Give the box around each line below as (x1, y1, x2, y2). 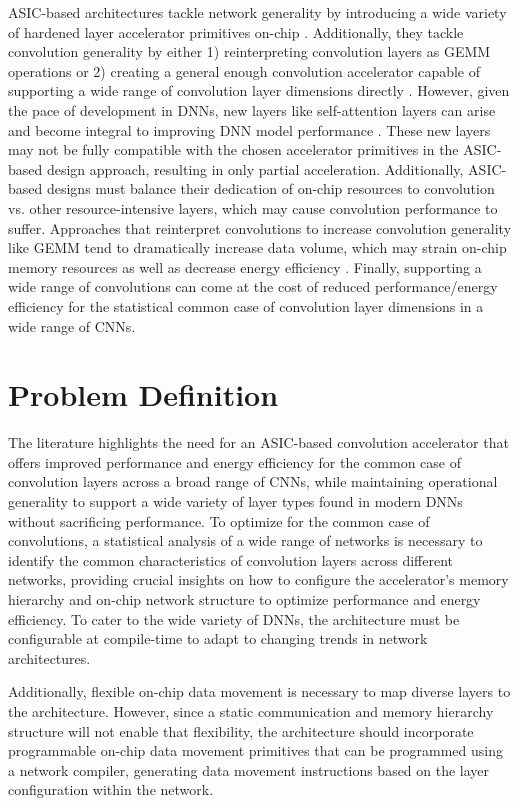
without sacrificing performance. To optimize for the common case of (8, 510, 430, 531)
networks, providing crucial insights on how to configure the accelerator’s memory (8, 569, 509, 590)
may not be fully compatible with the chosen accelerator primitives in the (8, 139, 459, 160)
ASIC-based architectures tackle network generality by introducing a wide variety (8, 2, 507, 22)
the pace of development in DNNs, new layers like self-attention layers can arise (8, 99, 496, 120)
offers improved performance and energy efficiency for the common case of (8, 451, 461, 472)
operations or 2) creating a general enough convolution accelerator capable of (8, 60, 481, 81)
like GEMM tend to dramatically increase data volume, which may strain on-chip (8, 237, 507, 258)
